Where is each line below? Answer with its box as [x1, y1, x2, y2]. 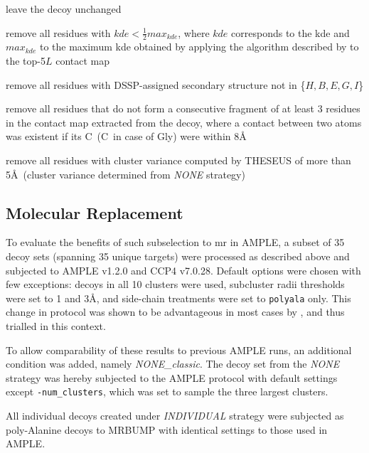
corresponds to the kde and [231, 25, 350, 40]
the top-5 [6, 53, 46, 68]
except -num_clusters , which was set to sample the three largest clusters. [6, 384, 328, 399]
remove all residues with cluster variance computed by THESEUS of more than [6, 152, 351, 167]
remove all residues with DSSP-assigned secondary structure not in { [6, 77, 306, 92]
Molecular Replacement [6, 201, 183, 223]
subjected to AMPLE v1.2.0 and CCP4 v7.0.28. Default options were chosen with [6, 262, 361, 277]
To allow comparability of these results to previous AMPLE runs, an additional [6, 342, 352, 357]
